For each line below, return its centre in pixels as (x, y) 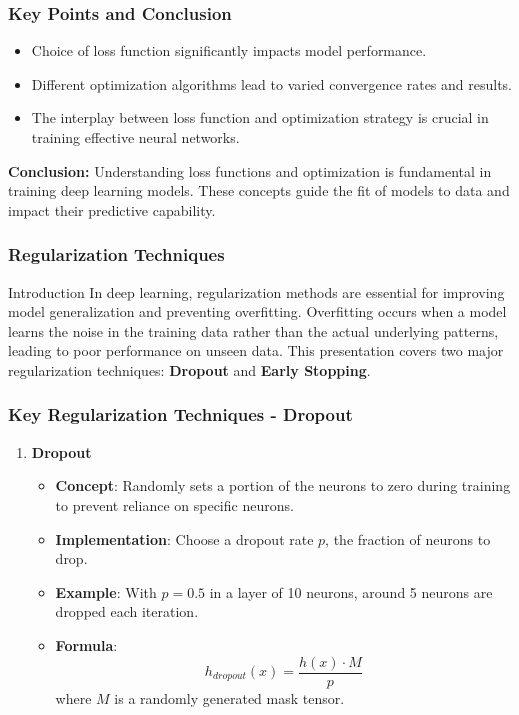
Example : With (106, 591)
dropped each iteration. (127, 611)
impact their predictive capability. (112, 209)
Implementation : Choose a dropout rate (184, 538)
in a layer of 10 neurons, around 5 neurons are (351, 591)
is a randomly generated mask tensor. (229, 697)
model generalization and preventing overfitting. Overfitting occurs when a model (257, 311)
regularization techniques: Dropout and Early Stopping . (189, 369)
